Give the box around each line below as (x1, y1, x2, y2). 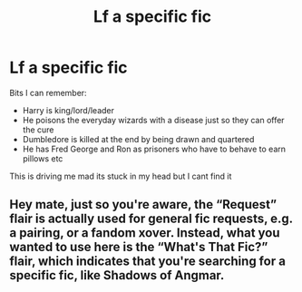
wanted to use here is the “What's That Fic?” (9, 239, 268, 255)
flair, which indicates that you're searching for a (9, 254, 286, 269)
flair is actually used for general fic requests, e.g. (9, 211, 293, 227)
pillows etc (22, 152, 63, 164)
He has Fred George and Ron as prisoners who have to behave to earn (22, 143, 287, 154)
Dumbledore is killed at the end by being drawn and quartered (22, 133, 255, 144)
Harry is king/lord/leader (22, 104, 115, 115)
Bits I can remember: (9, 87, 88, 98)
